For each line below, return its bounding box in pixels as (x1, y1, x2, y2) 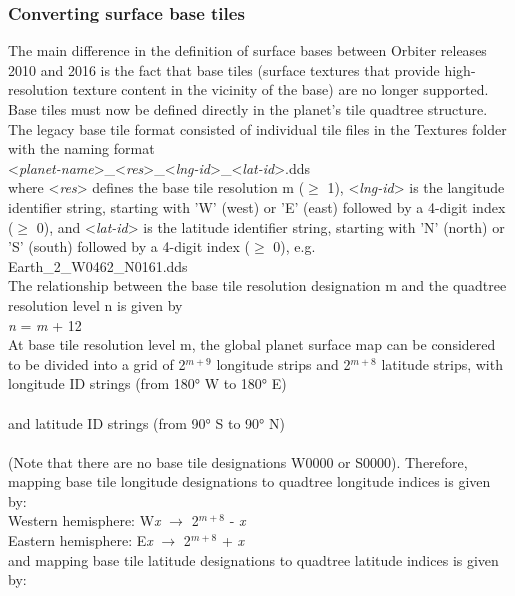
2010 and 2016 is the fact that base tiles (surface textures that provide (8, 59, 440, 80)
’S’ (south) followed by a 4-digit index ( (8, 236, 250, 257)
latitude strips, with (381, 353, 503, 374)
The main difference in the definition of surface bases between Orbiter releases (8, 40, 487, 61)
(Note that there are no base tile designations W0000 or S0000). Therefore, (8, 451, 468, 472)
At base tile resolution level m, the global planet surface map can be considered (8, 334, 496, 355)
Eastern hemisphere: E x (8, 530, 153, 551)
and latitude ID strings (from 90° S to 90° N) (8, 412, 285, 433)
